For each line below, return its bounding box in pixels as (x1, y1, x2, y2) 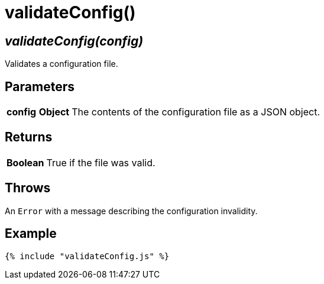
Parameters (5, 79, 74, 94)
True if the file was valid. (46, 156, 155, 169)
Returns (5, 130, 53, 145)
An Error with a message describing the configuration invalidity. (5, 205, 258, 216)
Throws (5, 180, 51, 196)
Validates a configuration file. (5, 59, 118, 69)
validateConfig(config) (5, 33, 144, 49)
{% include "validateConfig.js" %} (5, 251, 170, 261)
